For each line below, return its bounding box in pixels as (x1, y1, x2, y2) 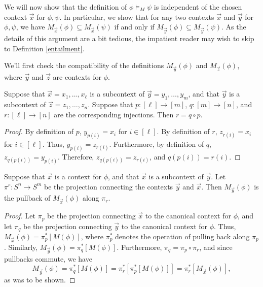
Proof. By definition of (4, 126, 74, 137)
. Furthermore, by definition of (109, 139, 204, 149)
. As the (221, 21, 246, 32)
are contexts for (53, 71, 102, 82)
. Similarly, (4, 241, 38, 252)
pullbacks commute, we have (4, 253, 92, 264)
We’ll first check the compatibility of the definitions (4, 60, 164, 71)
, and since (199, 241, 233, 252)
